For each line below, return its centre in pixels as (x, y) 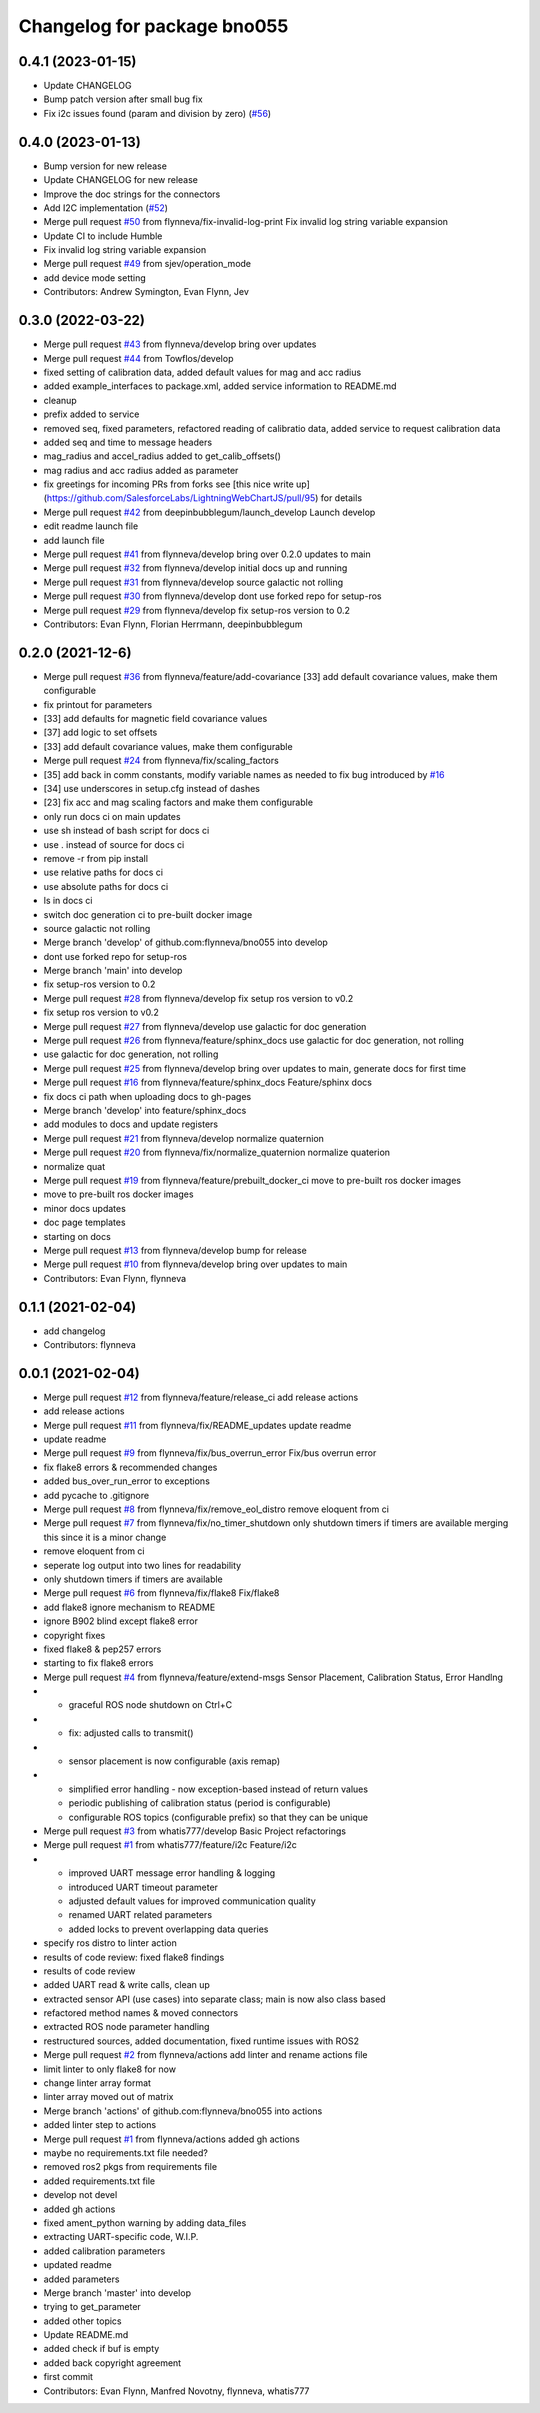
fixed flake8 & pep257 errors (102, 1649)
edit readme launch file (91, 526)
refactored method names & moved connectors (141, 2013)
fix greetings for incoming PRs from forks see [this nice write (168, 484)
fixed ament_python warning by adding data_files (145, 2222)
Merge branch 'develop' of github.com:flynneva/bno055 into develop (186, 942)
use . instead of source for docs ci (114, 844)
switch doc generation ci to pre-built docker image (148, 914)
